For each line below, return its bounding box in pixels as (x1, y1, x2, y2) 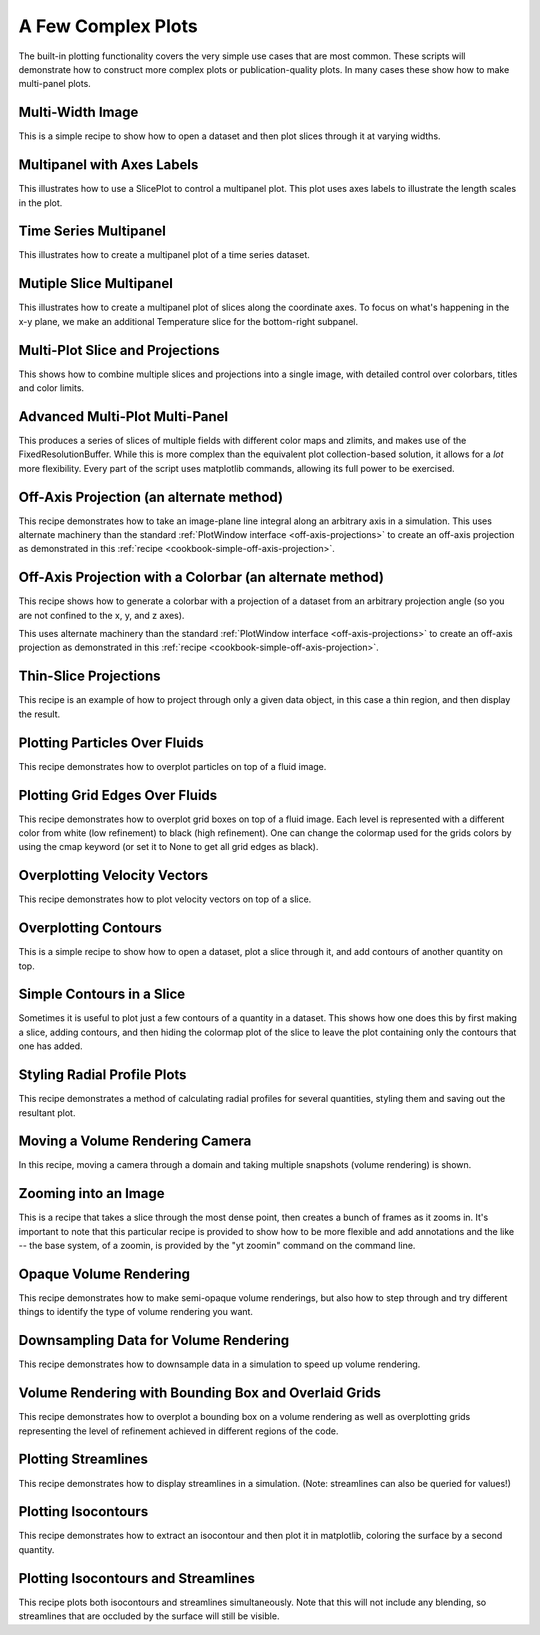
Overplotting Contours (18, 920, 162, 937)
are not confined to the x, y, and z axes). (18, 609, 185, 621)
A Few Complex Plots (18, 15, 199, 37)
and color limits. (18, 382, 85, 394)
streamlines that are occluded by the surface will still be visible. (18, 1610, 280, 1622)
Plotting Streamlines (18, 1451, 149, 1468)
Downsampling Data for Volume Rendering (18, 1332, 290, 1349)
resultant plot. (18, 1106, 76, 1119)
